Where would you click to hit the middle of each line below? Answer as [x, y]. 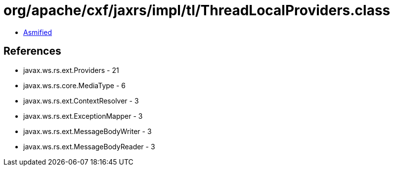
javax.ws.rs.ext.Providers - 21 [71, 70]
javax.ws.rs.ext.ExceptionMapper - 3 [83, 116]
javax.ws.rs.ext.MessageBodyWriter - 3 [88, 131]
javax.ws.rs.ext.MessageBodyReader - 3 [89, 146]
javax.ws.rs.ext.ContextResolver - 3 [81, 101]
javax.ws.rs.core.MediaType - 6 [75, 85]
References [32, 51]
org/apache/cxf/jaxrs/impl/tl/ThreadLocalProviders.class [197, 10]
